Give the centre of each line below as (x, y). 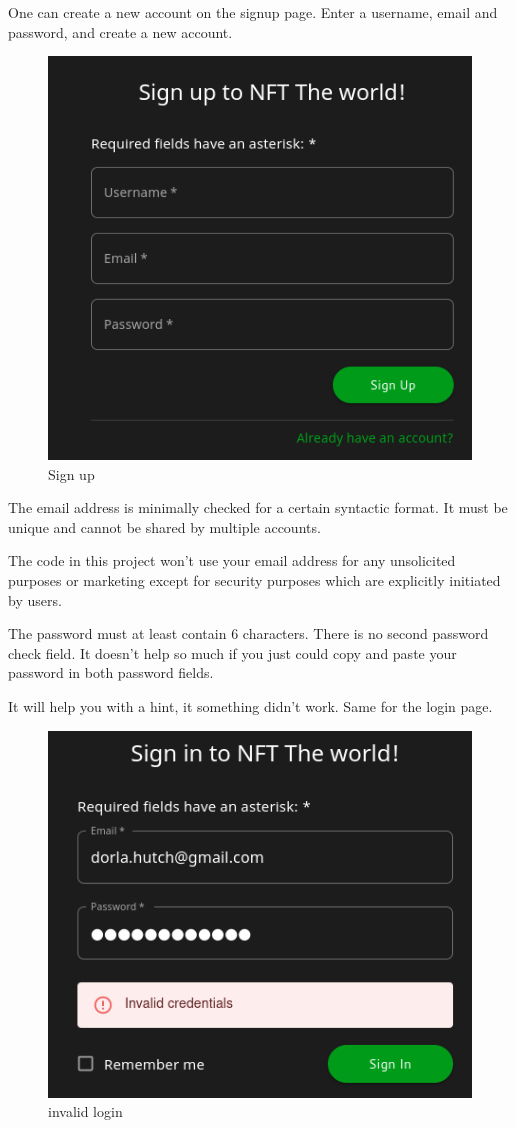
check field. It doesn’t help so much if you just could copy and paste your (232, 652)
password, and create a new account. (120, 31)
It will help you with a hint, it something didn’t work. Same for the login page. (250, 705)
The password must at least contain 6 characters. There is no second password (248, 633)
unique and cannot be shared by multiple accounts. (164, 526)
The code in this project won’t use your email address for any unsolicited (232, 560)
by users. (35, 599)
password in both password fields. (111, 672)
